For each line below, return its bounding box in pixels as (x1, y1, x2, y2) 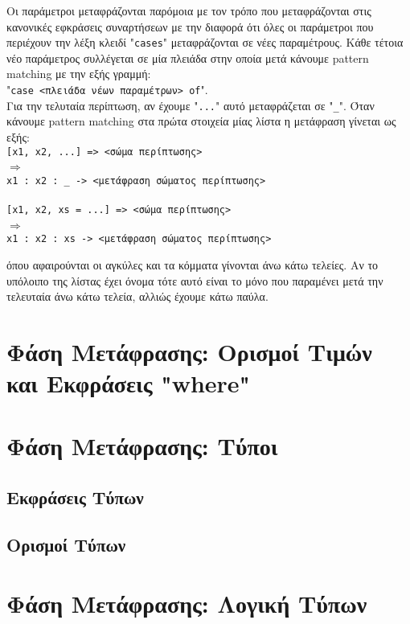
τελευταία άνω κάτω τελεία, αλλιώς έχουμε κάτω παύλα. (6, 288, 269, 305)
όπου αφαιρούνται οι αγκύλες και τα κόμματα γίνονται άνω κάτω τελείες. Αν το (6, 256, 379, 273)
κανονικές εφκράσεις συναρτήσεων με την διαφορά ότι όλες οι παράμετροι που (6, 18, 374, 35)
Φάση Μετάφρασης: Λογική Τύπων (6, 587, 367, 620)
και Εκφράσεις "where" (6, 367, 251, 400)
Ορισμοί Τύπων (6, 532, 126, 556)
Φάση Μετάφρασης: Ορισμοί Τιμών (6, 335, 372, 367)
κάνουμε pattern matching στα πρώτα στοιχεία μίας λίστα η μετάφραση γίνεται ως (6, 113, 396, 129)
